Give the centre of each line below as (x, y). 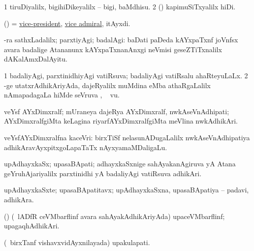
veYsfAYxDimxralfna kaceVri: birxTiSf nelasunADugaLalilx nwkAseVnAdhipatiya (127, 137)
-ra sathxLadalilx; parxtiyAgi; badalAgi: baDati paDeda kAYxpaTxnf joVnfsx (121, 40)
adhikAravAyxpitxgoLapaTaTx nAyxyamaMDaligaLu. (86, 147)
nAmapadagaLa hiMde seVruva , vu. (62, 95)
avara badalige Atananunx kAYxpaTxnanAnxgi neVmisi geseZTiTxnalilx (113, 49)
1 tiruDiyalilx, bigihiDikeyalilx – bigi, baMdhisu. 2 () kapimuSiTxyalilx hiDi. (120, 6)
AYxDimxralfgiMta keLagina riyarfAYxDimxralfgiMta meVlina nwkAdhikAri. (121, 121)
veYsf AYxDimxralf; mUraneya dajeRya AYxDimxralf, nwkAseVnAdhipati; (117, 111)
